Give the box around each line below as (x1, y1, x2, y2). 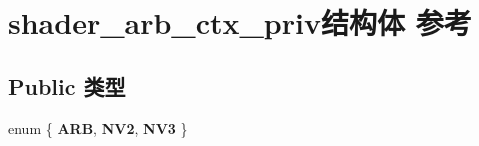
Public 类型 (8, 70, 126, 101)
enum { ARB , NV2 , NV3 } (8, 117, 188, 138)
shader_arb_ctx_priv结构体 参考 (8, 2, 472, 43)
